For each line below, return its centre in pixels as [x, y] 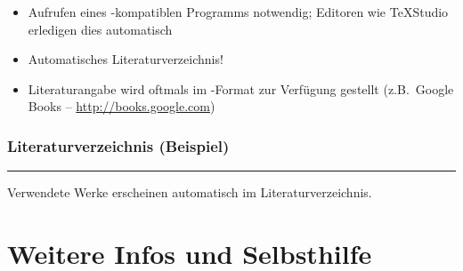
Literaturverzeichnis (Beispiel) [118, 145]
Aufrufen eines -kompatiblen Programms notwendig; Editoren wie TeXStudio [238, 12]
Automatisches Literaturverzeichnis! [126, 59]
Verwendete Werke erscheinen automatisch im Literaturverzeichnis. [190, 192]
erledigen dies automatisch [100, 29]
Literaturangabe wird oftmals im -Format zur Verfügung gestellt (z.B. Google [241, 88]
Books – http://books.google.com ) [122, 106]
